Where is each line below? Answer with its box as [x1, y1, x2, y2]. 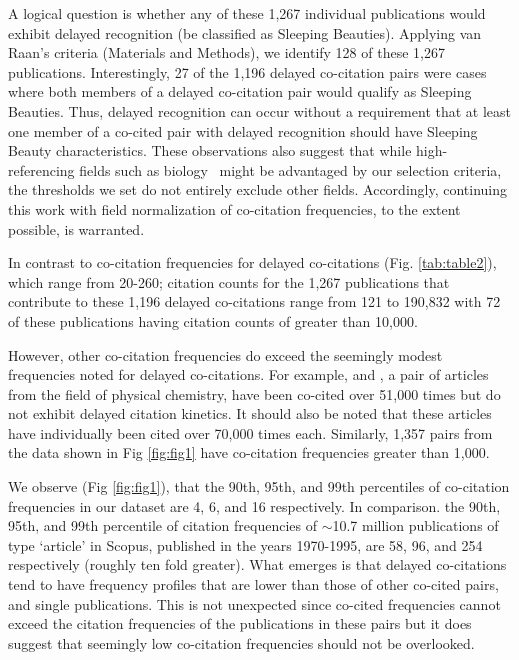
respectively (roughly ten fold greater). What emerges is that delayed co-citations [8, 554, 507, 575]
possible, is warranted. [8, 218, 145, 239]
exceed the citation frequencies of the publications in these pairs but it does [8, 613, 472, 634]
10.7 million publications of [332, 515, 499, 536]
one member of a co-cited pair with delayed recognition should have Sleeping [8, 120, 478, 141]
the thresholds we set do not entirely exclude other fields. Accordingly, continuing [8, 179, 508, 200]
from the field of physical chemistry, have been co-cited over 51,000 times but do [8, 383, 501, 404]
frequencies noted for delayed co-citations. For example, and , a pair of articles [8, 364, 489, 385]
